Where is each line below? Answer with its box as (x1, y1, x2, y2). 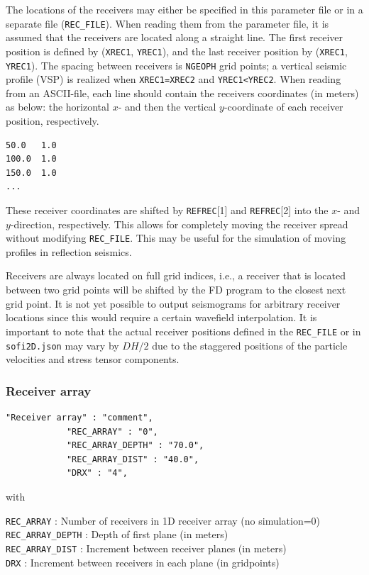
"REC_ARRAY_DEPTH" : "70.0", (66, 440, 204, 451)
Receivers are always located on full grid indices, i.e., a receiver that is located (6, 268, 346, 283)
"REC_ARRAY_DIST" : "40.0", (66, 454, 199, 464)
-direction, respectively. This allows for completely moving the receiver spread (10, 216, 348, 231)
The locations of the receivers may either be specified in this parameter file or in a (6, 2, 363, 16)
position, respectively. (6, 113, 99, 128)
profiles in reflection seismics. (6, 244, 132, 259)
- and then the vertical (118, 99, 216, 114)
